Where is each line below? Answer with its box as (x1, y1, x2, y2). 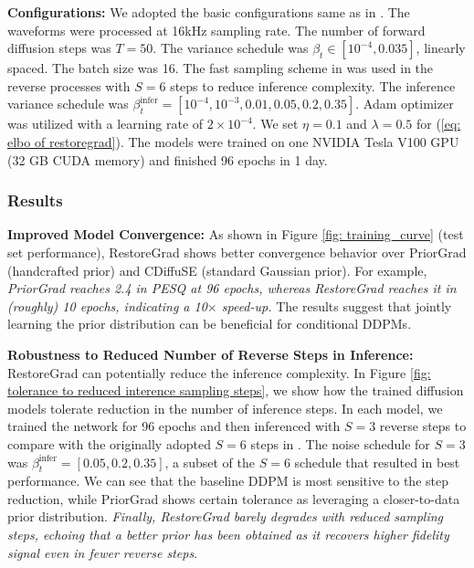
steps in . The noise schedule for (250, 434, 430, 453)
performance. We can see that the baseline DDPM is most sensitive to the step (7, 471, 448, 490)
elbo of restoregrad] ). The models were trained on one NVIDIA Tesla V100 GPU (7, 131, 459, 151)
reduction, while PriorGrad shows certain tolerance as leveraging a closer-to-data (7, 489, 460, 508)
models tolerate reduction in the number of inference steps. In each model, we (7, 398, 443, 417)
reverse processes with (7, 76, 131, 95)
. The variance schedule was (153, 38, 309, 58)
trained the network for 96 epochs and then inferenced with (7, 416, 341, 436)
